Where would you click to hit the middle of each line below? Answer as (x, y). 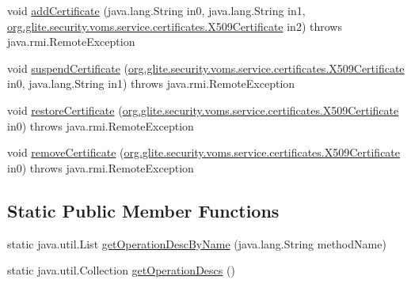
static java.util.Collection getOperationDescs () (121, 270)
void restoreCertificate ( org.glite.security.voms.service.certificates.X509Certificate (203, 110)
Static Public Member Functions (143, 210)
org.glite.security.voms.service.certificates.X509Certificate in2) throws (175, 26)
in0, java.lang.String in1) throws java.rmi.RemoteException (151, 83)
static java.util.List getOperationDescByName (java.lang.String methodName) (197, 243)
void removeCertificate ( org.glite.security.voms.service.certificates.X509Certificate (204, 152)
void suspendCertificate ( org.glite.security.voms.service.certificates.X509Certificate (206, 68)
